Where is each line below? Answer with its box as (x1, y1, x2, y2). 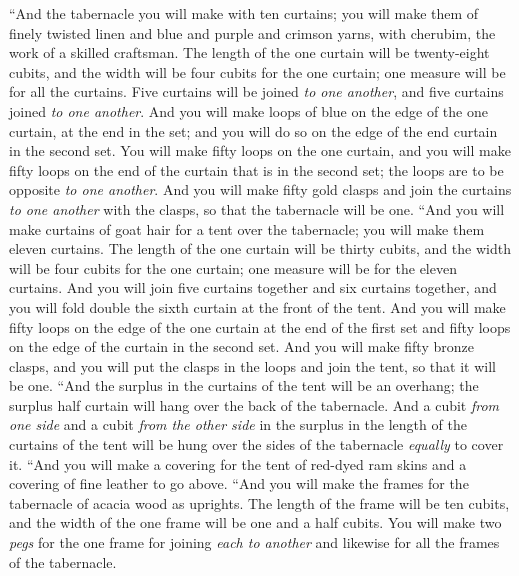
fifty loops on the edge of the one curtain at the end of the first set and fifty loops (9, 316, 511, 337)
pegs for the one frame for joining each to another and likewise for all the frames (9, 532, 500, 553)
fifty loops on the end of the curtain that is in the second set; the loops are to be (9, 159, 504, 180)
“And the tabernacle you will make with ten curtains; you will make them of (9, 3, 479, 23)
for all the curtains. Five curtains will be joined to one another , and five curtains (9, 81, 504, 102)
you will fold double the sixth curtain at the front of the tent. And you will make (9, 296, 506, 317)
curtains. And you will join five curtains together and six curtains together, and (9, 277, 497, 298)
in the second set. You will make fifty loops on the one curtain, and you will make (9, 140, 511, 161)
